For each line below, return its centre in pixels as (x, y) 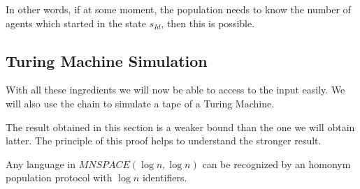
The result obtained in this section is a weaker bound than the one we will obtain (180, 127)
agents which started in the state (76, 23)
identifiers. (165, 177)
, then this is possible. (208, 23)
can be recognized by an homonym (276, 164)
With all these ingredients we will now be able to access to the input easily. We (175, 90)
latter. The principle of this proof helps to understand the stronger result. (164, 141)
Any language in (41, 164)
